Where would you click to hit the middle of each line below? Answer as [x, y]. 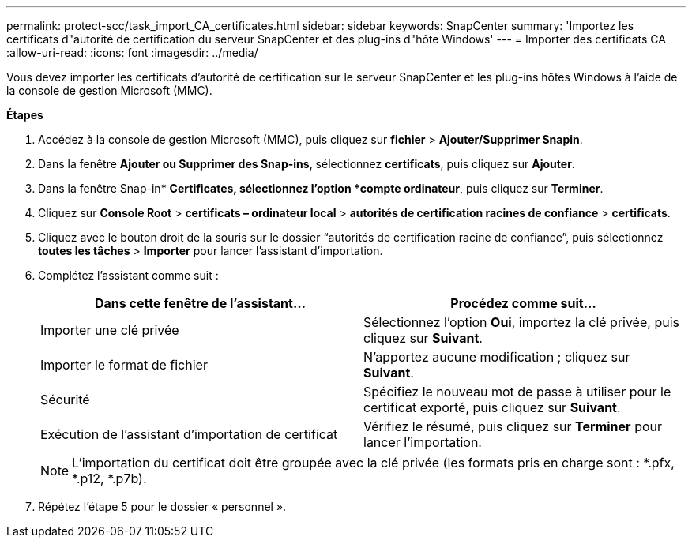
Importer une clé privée [110, 330]
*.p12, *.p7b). [109, 478]
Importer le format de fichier [124, 365]
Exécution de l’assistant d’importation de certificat [189, 434]
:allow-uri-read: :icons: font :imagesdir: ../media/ [132, 53]
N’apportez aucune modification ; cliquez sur [497, 357]
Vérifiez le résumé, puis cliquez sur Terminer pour [513, 426]
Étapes [25, 115]
